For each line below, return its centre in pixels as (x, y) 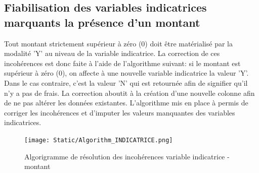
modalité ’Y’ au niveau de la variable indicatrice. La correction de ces (112, 53)
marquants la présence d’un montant (102, 22)
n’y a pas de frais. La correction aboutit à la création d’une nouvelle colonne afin (129, 93)
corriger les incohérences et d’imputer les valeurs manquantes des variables (120, 112)
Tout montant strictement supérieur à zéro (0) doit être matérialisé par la (118, 43)
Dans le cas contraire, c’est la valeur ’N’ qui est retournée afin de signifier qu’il (126, 82)
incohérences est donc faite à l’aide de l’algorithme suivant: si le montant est (122, 63)
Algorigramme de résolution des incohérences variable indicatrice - (127, 156)
